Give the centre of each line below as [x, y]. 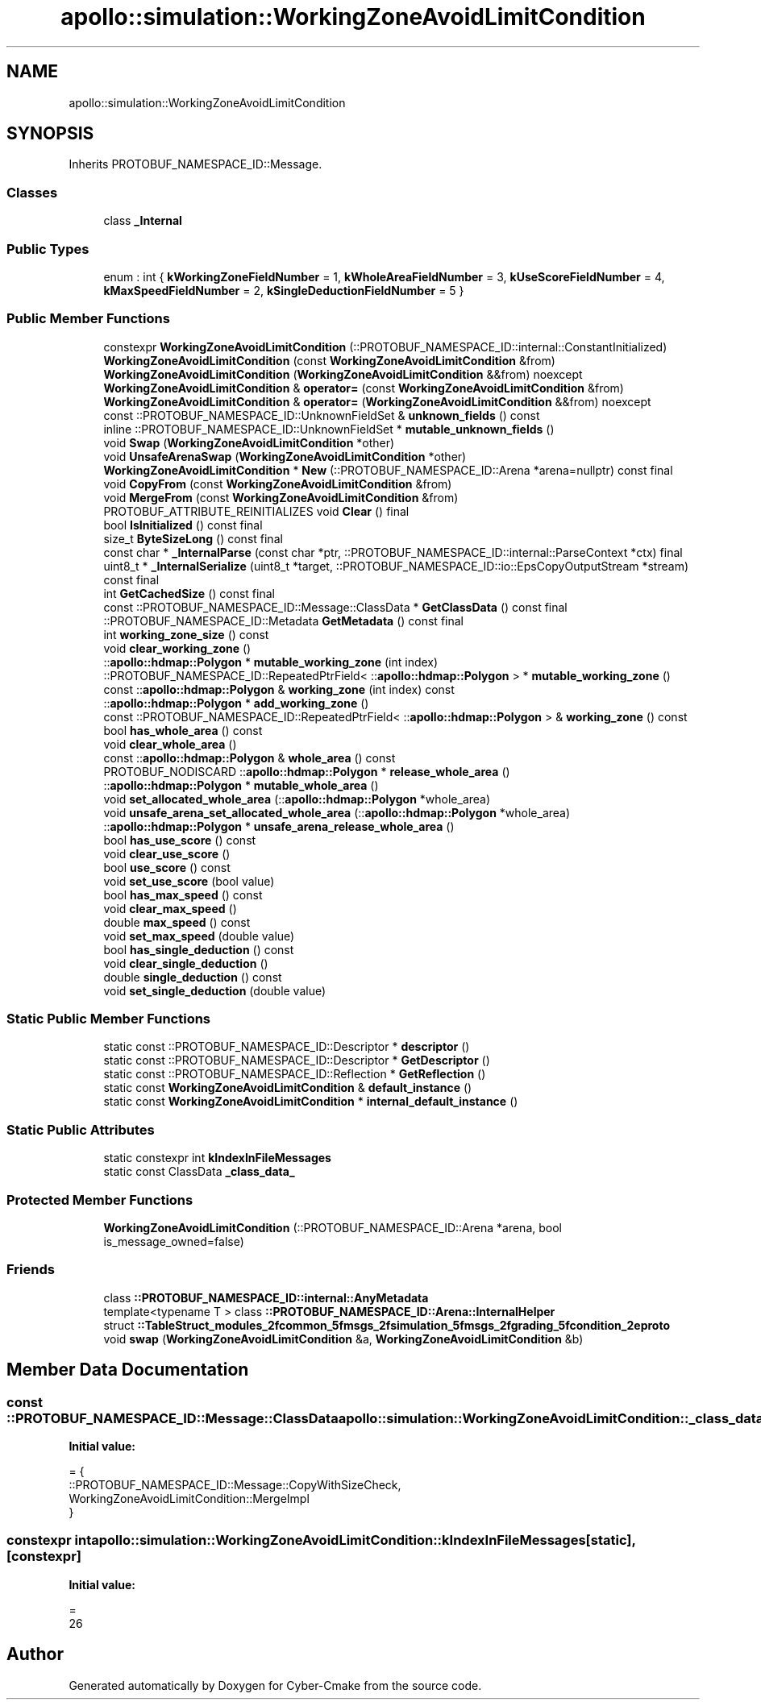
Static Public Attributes [81, 1129]
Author [35, 1654]
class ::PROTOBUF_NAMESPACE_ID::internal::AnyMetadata [266, 1297]
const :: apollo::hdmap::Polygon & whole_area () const [250, 758]
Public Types [48, 249]
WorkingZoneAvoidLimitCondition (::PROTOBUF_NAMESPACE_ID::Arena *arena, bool [333, 1227]
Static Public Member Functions [109, 1019]
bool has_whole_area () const [183, 730]
